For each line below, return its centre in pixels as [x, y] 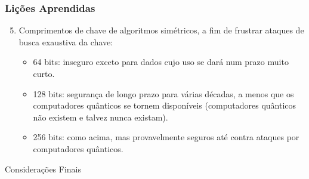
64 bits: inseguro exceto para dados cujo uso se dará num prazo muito [161, 62]
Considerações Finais [43, 169]
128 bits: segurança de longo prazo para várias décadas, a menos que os [163, 93]
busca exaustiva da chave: [66, 41]
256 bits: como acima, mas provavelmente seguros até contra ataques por [166, 137]
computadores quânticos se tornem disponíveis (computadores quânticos [165, 105]
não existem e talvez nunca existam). [101, 117]
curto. [44, 73]
